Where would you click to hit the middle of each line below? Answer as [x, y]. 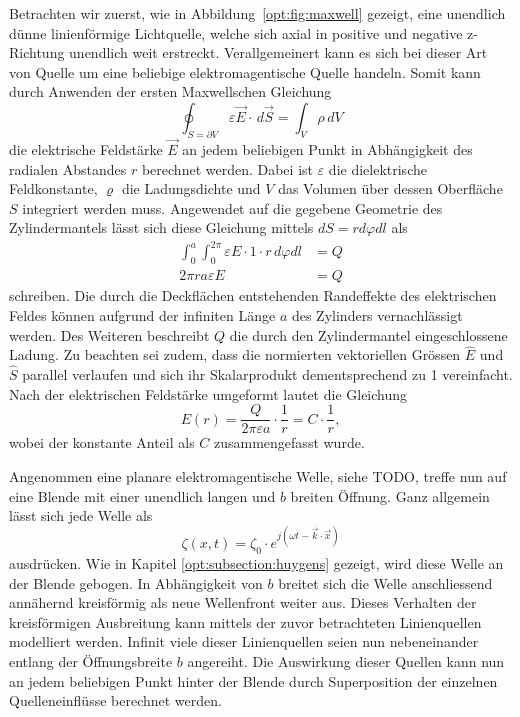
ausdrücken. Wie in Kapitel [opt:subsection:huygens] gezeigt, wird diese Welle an [256, 563]
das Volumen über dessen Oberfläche [390, 188]
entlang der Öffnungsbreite [91, 661]
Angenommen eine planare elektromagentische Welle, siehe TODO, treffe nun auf [258, 475]
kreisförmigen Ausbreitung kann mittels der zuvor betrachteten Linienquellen [245, 621]
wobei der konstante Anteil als [102, 442]
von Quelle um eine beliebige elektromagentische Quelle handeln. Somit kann [245, 71]
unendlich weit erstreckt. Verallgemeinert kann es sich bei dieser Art [278, 52]
